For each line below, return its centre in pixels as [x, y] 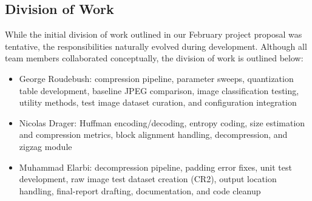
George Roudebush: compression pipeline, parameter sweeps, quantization [156, 78]
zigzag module [46, 146]
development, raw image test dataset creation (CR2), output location [148, 179]
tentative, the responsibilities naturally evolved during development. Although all [156, 46]
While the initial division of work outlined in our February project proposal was [154, 34]
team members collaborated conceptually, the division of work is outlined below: [154, 58]
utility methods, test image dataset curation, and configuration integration [158, 102]
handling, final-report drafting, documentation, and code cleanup [140, 190]
